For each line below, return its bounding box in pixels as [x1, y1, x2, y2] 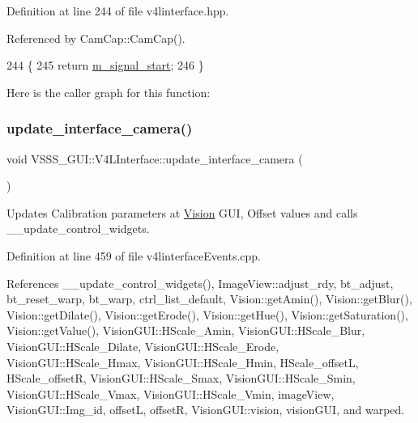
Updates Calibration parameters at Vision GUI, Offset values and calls [6, 204, 358, 221]
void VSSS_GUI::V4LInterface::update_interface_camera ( [6, 150, 303, 167]
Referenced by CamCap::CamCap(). [6, 29, 186, 46]
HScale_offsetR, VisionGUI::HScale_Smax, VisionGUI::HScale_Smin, [6, 370, 356, 387]
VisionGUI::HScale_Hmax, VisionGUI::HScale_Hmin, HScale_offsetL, [6, 353, 359, 370]
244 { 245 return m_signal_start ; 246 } [6, 57, 204, 74]
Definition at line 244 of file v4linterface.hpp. [6, 2, 229, 19]
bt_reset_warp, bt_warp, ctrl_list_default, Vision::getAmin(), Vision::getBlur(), [6, 290, 412, 307]
